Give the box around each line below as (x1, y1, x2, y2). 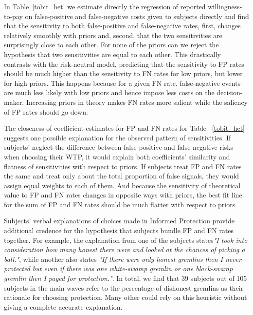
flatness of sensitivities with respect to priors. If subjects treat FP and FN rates (4, 161, 242, 171)
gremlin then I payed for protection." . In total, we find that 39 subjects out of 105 (4, 273, 247, 283)
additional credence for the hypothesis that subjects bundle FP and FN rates (4, 225, 234, 236)
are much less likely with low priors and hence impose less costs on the (4, 87, 215, 98)
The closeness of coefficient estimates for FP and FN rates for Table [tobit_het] (4, 123, 245, 133)
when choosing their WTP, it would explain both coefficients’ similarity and (4, 151, 230, 161)
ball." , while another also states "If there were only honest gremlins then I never (4, 254, 242, 264)
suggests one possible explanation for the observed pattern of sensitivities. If (4, 132, 231, 142)
